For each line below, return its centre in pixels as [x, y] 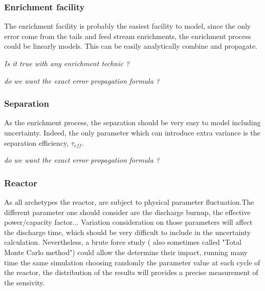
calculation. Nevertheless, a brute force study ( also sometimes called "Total [123, 242]
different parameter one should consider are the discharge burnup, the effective [127, 212]
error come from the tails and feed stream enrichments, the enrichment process [128, 36]
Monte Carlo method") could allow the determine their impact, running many [126, 252]
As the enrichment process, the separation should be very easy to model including [132, 122]
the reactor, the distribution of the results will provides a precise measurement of [131, 272]
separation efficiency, [37, 142]
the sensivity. [25, 282]
